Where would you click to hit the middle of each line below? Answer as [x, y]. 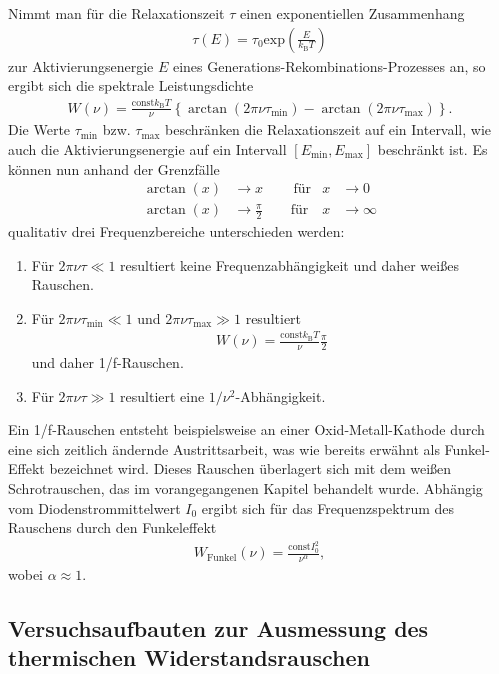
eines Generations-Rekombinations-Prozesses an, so [329, 65]
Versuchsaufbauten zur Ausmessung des [218, 627]
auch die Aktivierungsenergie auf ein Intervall [147, 148]
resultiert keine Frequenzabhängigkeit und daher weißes [289, 264]
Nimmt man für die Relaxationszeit [116, 13]
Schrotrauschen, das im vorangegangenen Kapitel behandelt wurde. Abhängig [245, 487]
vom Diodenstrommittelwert [94, 507]
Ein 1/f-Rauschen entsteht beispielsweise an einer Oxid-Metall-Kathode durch [246, 429]
